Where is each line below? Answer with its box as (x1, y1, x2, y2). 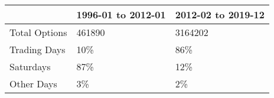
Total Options (9, 25, 67, 39)
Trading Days (9, 43, 66, 56)
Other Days (9, 77, 57, 90)
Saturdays (9, 60, 51, 73)
